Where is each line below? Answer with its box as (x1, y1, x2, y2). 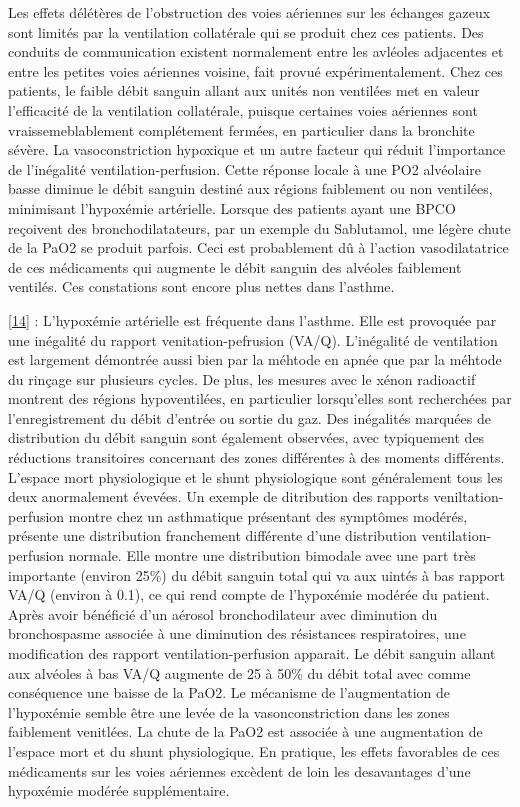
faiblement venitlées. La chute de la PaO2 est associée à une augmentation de (8, 721, 483, 742)
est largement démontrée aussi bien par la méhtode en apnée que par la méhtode (8, 349, 502, 370)
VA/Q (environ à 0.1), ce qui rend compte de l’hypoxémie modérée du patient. (8, 584, 490, 605)
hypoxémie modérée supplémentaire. (8, 780, 230, 801)
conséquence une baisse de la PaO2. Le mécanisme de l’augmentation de (8, 682, 451, 703)
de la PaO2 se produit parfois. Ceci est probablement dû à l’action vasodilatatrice (8, 237, 509, 258)
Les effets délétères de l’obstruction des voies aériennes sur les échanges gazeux (8, 2, 491, 22)
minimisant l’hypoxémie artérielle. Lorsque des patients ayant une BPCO (8, 197, 456, 218)
